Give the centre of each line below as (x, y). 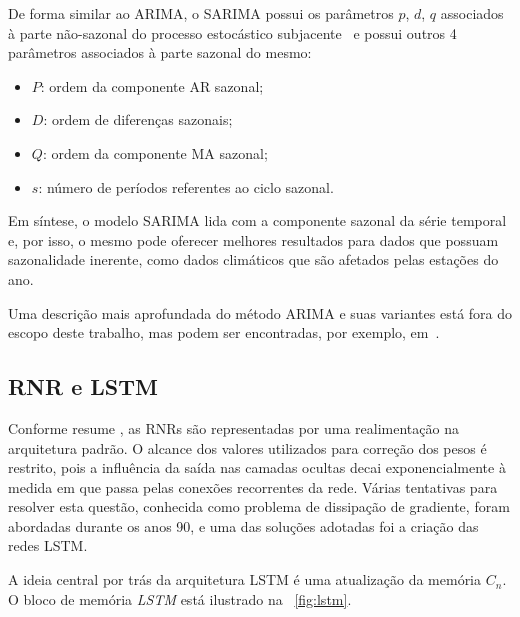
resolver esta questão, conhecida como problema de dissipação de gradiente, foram (259, 506)
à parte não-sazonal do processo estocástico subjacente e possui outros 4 (232, 32)
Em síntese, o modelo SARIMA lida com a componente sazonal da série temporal (257, 220)
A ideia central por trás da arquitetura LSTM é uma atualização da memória (245, 579)
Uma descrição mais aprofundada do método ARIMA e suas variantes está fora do (260, 312)
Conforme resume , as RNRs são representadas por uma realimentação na (233, 427)
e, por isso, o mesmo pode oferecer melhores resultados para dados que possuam (253, 239)
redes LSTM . (48, 545)
